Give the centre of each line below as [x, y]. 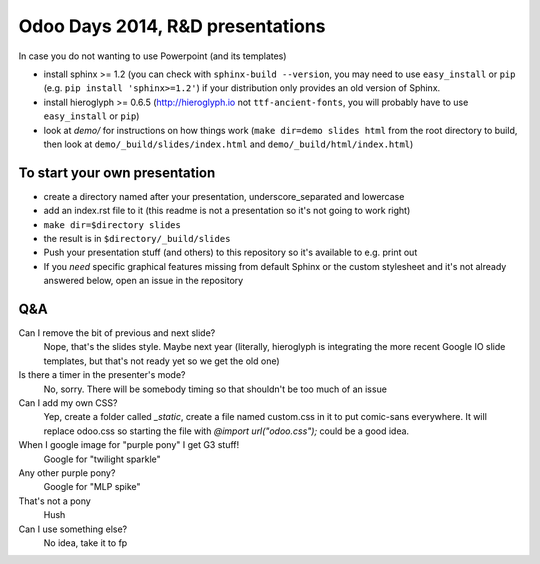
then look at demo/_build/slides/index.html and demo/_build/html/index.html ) [228, 144]
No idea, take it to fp [85, 542]
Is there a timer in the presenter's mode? [102, 375]
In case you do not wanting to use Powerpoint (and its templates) [152, 56]
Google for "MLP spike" [92, 487]
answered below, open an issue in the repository [143, 281]
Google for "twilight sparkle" [102, 459]
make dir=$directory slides [112, 224]
